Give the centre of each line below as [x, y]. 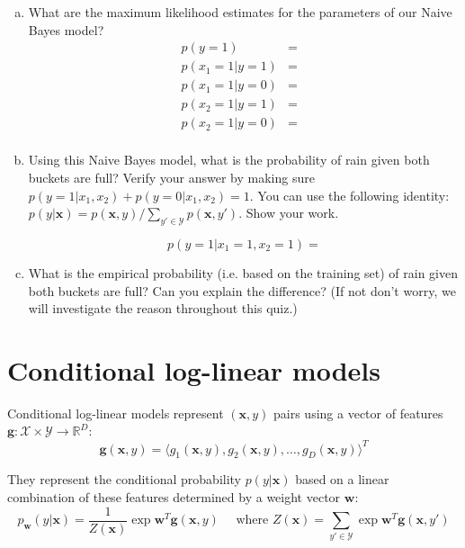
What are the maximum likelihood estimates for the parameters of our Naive [240, 12]
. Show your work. [289, 213]
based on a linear [342, 479]
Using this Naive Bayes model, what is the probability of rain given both [229, 160]
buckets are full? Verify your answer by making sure [171, 177]
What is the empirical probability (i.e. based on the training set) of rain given [243, 272]
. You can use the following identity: [349, 195]
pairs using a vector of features [358, 413]
